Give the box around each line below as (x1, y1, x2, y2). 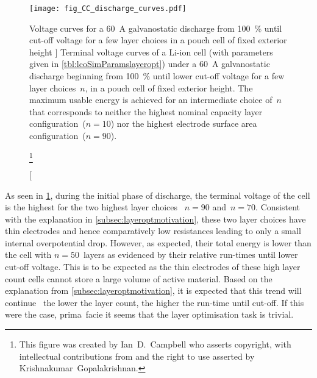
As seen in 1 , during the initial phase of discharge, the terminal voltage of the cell (5, 188, 310, 201)
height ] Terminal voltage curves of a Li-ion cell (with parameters (29, 45, 273, 58)
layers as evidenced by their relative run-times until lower (83, 248, 298, 261)
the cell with (5, 248, 52, 261)
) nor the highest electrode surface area (110, 117, 257, 130)
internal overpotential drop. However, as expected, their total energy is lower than (5, 236, 312, 249)
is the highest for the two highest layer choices (5, 201, 178, 213)
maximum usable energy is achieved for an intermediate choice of (29, 93, 272, 106)
